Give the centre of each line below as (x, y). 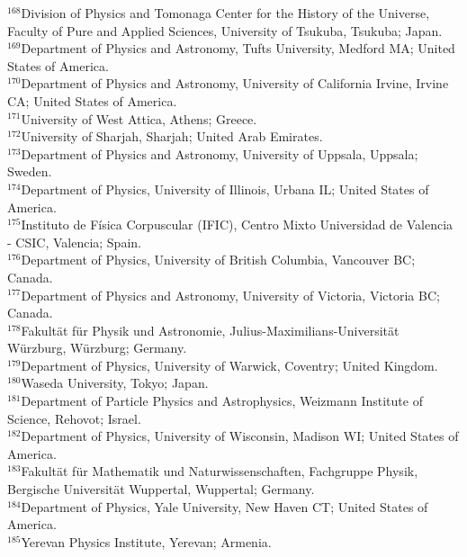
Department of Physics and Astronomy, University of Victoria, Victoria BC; (230, 295)
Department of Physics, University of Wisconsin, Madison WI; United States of (240, 436)
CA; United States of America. (92, 100)
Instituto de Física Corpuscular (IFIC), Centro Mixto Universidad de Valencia (237, 225)
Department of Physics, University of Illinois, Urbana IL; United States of (225, 189)
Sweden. (30, 171)
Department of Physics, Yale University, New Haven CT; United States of (225, 506)
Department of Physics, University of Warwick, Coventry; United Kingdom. (229, 365)
